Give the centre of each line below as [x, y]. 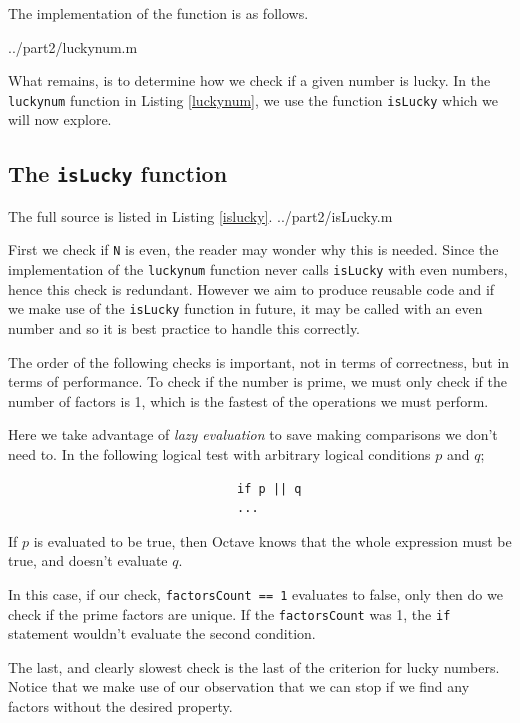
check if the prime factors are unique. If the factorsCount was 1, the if [229, 613]
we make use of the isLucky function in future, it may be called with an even [245, 308]
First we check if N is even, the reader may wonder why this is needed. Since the [253, 249]
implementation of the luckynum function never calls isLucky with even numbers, [258, 269]
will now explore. [60, 119]
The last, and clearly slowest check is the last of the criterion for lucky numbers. [254, 666]
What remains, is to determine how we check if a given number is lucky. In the [249, 80]
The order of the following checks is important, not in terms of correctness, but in [259, 361]
